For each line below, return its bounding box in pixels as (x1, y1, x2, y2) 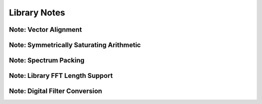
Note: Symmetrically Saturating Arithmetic (9, 41, 141, 49)
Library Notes (9, 7, 65, 18)
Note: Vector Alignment (9, 26, 82, 34)
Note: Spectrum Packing (9, 56, 85, 65)
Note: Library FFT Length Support (9, 72, 113, 80)
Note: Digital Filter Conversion (9, 87, 102, 95)
